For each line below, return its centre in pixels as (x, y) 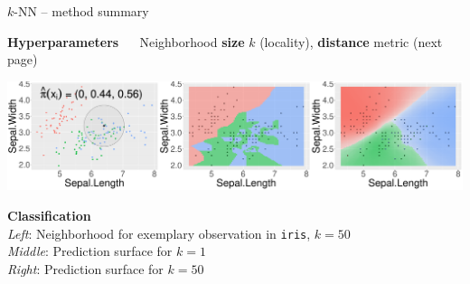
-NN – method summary (81, 11)
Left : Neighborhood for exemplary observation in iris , (159, 233)
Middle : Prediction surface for (90, 251)
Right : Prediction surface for (85, 268)
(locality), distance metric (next (351, 41)
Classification (49, 215)
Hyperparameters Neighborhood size (126, 41)
